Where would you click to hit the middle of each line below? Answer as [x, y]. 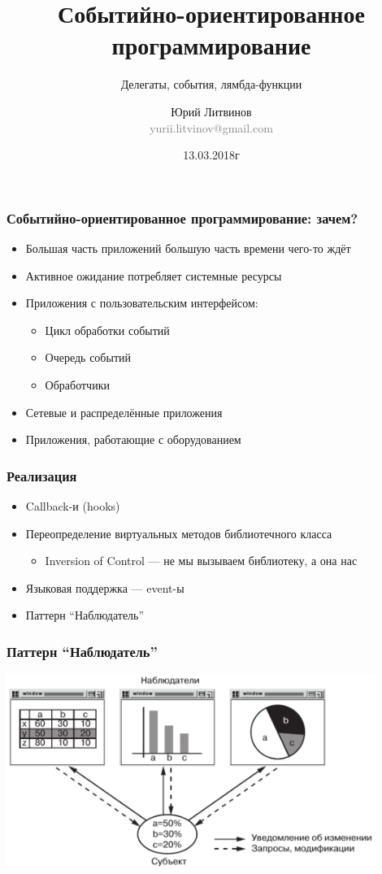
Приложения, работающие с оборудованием [133, 439]
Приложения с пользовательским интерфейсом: [142, 303]
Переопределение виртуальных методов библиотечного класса [179, 533]
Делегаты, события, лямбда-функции [211, 84]
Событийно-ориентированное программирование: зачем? [182, 217]
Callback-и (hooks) [73, 505]
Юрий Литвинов [211, 111]
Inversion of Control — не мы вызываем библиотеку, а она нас [201, 561]
